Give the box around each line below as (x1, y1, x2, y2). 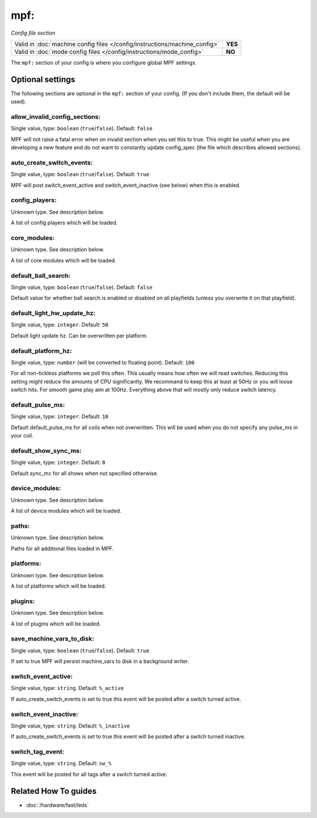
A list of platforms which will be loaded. (11, 583, 106, 590)
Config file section (11, 29, 56, 36)
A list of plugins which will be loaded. (11, 620, 101, 627)
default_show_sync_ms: (11, 446, 82, 455)
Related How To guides (11, 786, 97, 796)
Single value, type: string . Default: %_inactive (11, 722, 130, 729)
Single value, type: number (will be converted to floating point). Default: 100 (11, 359, 195, 366)
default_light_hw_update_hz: (11, 309, 96, 317)
